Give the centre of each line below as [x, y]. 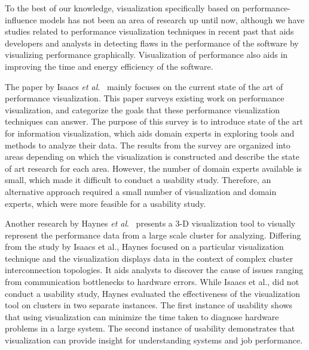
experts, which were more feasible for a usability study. [105, 203]
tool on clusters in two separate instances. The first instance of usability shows [149, 305]
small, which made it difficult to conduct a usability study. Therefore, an [138, 180]
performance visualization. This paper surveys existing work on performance [145, 98]
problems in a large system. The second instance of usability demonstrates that [150, 328]
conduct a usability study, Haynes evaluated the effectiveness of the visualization [152, 293]
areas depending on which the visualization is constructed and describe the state [152, 157]
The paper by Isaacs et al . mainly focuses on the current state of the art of [144, 86]
